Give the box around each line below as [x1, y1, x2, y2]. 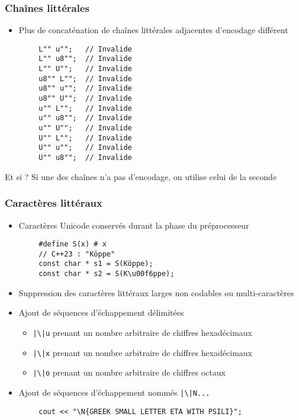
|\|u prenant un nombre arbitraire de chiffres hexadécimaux [33, 326, 253, 338]
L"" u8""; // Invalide [38, 54, 132, 63]
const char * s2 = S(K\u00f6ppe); [38, 270, 175, 278]
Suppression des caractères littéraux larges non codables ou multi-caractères [18, 286, 294, 299]
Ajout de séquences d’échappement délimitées [18, 306, 184, 319]
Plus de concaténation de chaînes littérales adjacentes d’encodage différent [18, 24, 288, 36]
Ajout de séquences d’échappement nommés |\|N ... [18, 386, 210, 398]
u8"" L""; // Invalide [38, 74, 132, 83]
